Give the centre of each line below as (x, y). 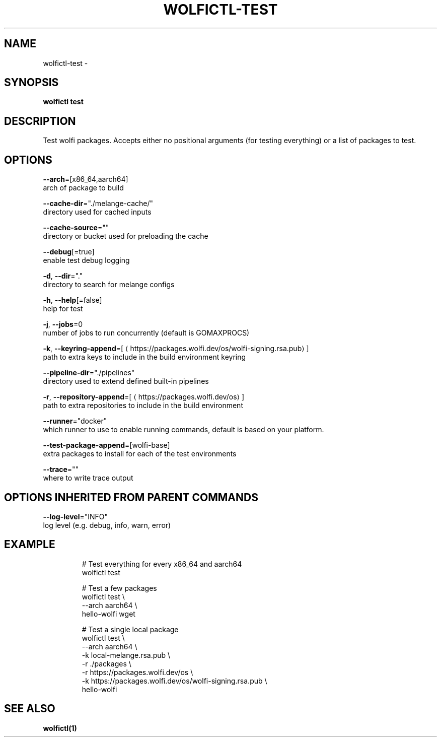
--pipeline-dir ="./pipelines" (89, 373)
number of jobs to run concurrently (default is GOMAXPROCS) (146, 333)
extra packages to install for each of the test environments (140, 454)
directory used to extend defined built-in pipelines (126, 381)
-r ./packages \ (106, 663)
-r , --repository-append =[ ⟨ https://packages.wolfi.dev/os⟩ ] (144, 397)
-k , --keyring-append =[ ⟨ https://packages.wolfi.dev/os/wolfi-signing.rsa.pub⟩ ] (176, 349)
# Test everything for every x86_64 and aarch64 (162, 564)
